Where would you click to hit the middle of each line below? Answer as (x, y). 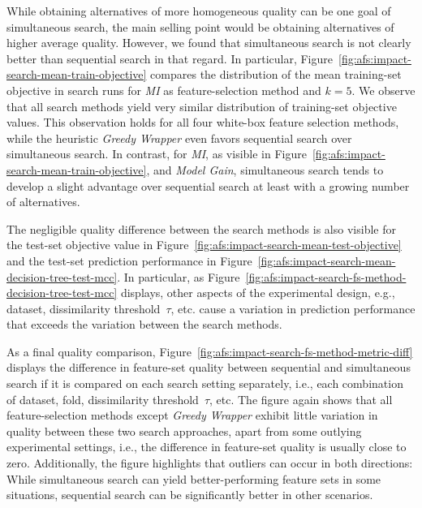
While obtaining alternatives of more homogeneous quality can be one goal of (199, 11)
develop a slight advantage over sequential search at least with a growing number (208, 185)
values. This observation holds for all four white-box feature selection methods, (203, 122)
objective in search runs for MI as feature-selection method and (164, 90)
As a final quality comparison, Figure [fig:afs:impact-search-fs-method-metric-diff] (210, 351)
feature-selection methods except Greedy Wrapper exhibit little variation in (192, 415)
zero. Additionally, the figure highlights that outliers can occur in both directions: (210, 463)
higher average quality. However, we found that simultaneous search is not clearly (209, 43)
